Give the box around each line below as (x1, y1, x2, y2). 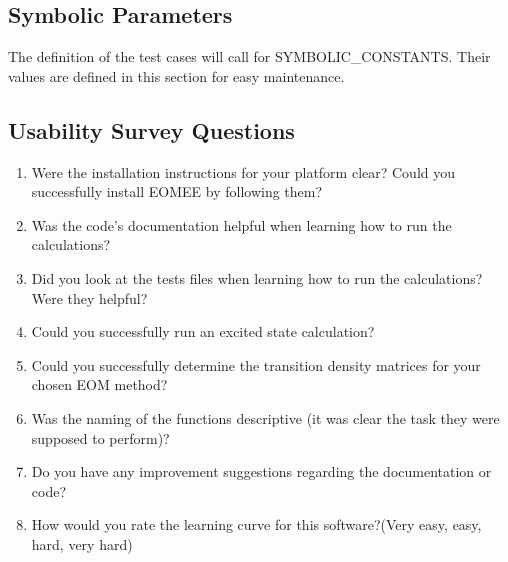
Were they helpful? (31, 287, 148, 308)
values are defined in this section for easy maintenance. (8, 65, 345, 86)
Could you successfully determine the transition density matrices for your (31, 354, 481, 375)
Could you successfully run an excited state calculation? (31, 321, 375, 342)
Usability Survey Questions (8, 114, 295, 145)
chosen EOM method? (31, 374, 168, 395)
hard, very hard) (31, 533, 133, 554)
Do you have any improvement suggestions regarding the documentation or (31, 461, 492, 482)
